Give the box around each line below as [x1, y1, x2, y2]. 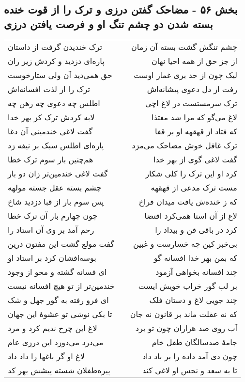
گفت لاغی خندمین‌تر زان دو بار [8, 167, 108, 179]
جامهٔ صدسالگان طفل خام [152, 336, 237, 348]
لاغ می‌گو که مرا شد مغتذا [152, 111, 237, 123]
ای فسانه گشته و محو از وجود [8, 266, 107, 277]
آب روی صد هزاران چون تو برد [135, 322, 237, 334]
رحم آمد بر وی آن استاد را [8, 223, 94, 235]
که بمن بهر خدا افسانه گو [153, 252, 237, 263]
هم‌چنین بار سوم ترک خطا [8, 153, 93, 165]
